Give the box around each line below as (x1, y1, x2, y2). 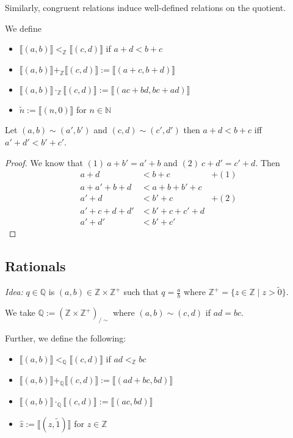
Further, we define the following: (5, 331, 126, 344)
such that (123, 285, 159, 298)
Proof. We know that (5, 156, 83, 169)
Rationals (5, 257, 66, 276)
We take (5, 306, 35, 319)
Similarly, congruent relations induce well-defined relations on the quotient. (5, 1, 286, 13)
